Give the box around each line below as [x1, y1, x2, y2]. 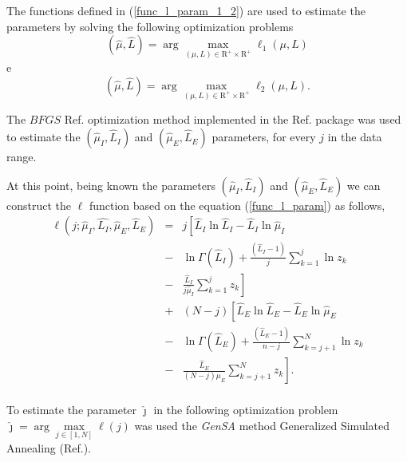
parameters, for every [211, 128, 316, 145]
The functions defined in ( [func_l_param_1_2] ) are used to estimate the [6, 2, 366, 18]
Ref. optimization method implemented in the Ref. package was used [64, 111, 401, 128]
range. [6, 148, 37, 165]
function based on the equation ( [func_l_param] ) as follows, [89, 196, 385, 213]
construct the [6, 196, 72, 213]
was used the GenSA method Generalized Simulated [134, 417, 389, 433]
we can [346, 176, 381, 193]
